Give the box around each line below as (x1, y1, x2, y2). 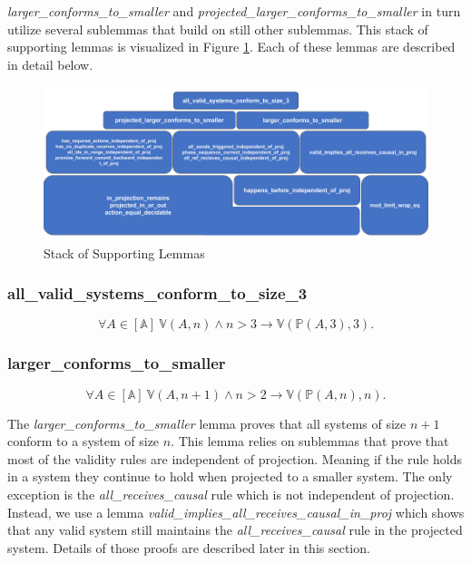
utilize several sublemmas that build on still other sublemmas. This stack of (7, 19, 428, 38)
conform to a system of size (7, 432, 160, 451)
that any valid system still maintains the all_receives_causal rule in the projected (7, 520, 463, 539)
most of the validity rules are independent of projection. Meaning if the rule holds (7, 449, 462, 468)
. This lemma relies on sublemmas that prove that (171, 432, 449, 451)
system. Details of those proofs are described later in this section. (7, 538, 370, 557)
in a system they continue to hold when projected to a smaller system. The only (7, 467, 453, 486)
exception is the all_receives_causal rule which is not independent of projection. (7, 484, 455, 503)
